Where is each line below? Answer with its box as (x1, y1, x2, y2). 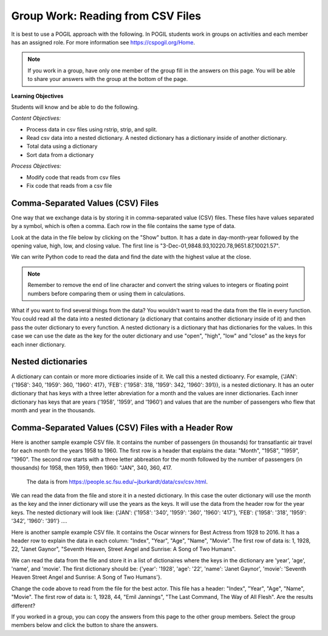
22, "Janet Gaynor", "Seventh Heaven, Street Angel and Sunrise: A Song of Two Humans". (11, 545, 236, 553)
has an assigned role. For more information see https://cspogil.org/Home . (11, 38, 196, 46)
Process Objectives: (11, 162, 61, 170)
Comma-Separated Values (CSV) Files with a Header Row (11, 423, 233, 433)
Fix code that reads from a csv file (26, 182, 112, 190)
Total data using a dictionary (26, 143, 98, 150)
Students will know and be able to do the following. (11, 103, 139, 111)
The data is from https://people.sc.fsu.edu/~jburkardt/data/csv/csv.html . (26, 478, 208, 485)
